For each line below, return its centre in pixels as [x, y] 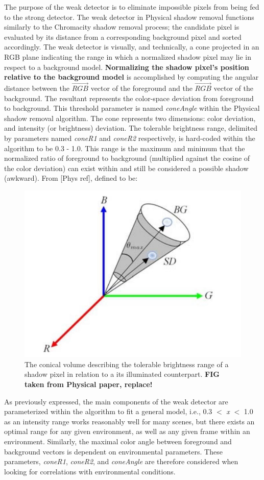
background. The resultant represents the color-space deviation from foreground [129, 98]
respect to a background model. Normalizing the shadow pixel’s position [127, 67]
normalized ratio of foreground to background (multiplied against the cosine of [127, 158]
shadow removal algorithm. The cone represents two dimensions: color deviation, [130, 118]
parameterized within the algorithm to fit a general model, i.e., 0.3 [108, 411]
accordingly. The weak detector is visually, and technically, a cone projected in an [132, 47]
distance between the [37, 88]
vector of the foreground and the [141, 88]
